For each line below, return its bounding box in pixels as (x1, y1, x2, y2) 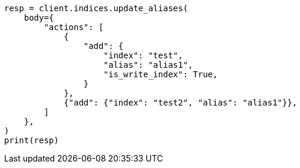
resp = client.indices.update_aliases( (4, 4, 188, 13)
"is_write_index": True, (103, 70, 218, 79)
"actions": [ (44, 22, 104, 32)
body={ (24, 13, 54, 22)
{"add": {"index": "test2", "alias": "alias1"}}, (64, 98, 298, 107)
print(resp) (4, 136, 59, 145)
